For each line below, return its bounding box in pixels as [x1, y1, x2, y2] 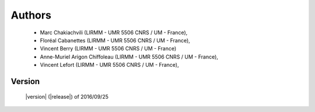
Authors [10, 9, 52, 21]
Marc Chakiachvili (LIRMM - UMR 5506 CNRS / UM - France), [40, 29, 188, 36]
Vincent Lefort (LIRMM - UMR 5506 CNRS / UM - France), [40, 62, 179, 68]
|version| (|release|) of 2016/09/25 [25, 93, 109, 100]
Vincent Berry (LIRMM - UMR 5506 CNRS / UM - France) [40, 45, 177, 52]
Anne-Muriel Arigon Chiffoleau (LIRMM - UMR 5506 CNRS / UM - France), [40, 53, 219, 60]
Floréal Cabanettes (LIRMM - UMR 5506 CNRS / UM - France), [40, 37, 191, 44]
